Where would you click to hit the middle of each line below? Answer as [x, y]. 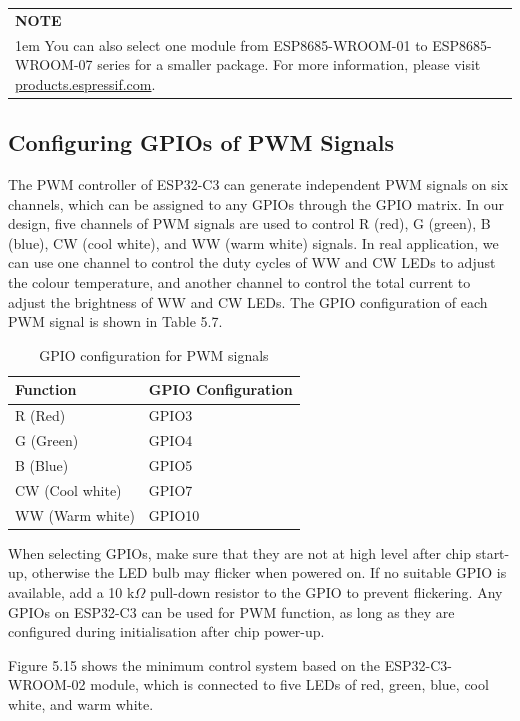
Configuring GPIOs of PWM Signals [201, 142]
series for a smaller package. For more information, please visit [289, 64]
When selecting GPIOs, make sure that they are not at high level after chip [240, 552]
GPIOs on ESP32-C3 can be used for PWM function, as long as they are [231, 611]
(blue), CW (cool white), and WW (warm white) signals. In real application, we [253, 242]
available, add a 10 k [71, 591]
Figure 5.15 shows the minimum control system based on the [194, 664]
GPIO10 [174, 514]
